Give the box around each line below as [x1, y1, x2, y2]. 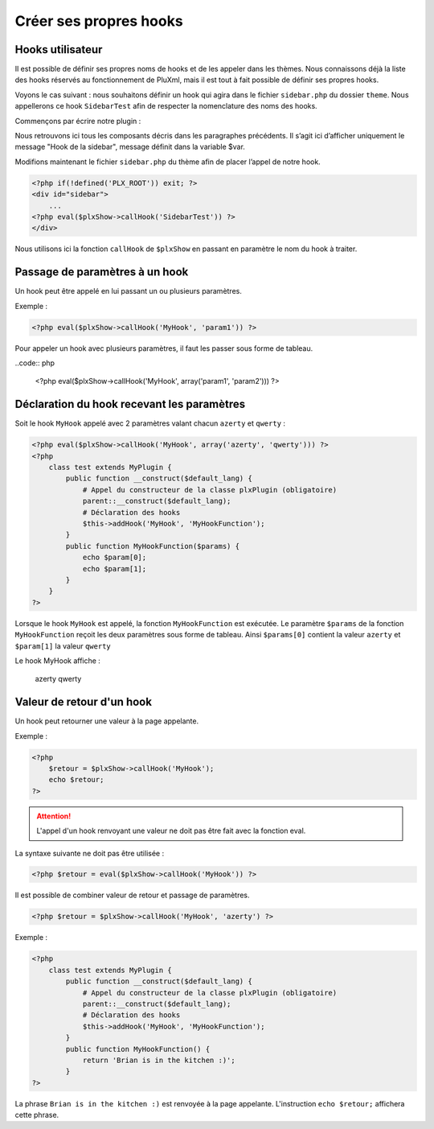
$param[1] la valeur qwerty [14, 641, 112, 651]
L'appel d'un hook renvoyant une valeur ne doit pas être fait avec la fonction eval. [36, 826, 306, 836]
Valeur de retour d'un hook [14, 695, 153, 709]
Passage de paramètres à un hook [14, 266, 189, 279]
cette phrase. [14, 1110, 59, 1120]
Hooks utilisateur [14, 43, 103, 56]
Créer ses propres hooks [14, 12, 184, 30]
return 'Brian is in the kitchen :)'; [82, 1055, 236, 1065]
